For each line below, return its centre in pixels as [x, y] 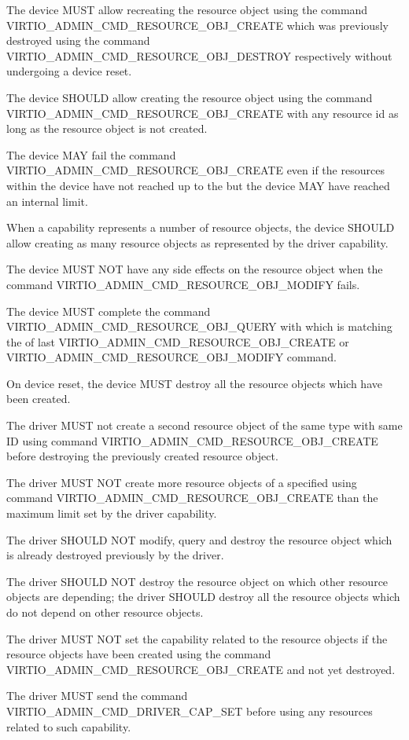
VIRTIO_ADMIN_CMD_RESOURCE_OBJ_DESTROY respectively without [199, 55]
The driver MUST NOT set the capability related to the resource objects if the [197, 638]
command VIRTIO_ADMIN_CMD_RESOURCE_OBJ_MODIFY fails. [183, 284]
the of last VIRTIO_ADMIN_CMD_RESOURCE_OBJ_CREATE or [178, 341]
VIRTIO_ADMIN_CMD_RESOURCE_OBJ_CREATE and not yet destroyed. [201, 669]
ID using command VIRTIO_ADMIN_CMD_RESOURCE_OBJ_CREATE [192, 440]
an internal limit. [47, 201]
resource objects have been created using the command [139, 654]
